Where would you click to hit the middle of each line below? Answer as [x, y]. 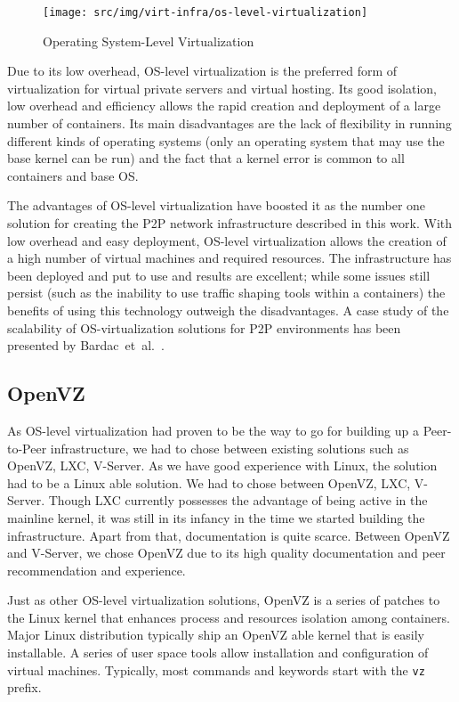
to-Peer [27, 448]
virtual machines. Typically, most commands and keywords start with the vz [216, 669]
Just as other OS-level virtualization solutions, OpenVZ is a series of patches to [224, 600]
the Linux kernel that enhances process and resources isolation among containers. [229, 617]
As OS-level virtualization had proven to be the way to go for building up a [213, 430]
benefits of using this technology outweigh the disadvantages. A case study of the [228, 310]
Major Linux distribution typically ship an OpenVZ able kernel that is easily [216, 635]
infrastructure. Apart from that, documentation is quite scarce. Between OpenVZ [229, 535]
